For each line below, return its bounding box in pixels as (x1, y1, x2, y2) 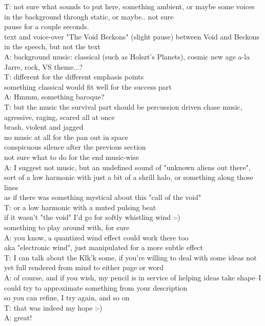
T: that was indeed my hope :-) (4, 302, 103, 313)
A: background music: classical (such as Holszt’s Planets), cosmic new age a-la (4, 51, 250, 62)
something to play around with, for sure (4, 222, 130, 233)
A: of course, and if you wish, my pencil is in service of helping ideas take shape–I (4, 272, 261, 283)
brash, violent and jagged (4, 121, 84, 132)
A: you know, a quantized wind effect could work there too (4, 232, 189, 242)
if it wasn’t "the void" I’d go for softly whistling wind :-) (4, 212, 180, 222)
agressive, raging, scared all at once (4, 111, 115, 122)
